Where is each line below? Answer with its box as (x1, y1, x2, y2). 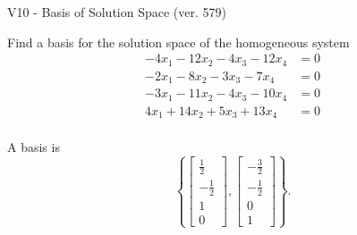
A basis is (7, 138, 60, 156)
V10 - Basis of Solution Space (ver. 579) (7, 3, 226, 21)
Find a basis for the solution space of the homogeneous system (7, 32, 350, 51)
